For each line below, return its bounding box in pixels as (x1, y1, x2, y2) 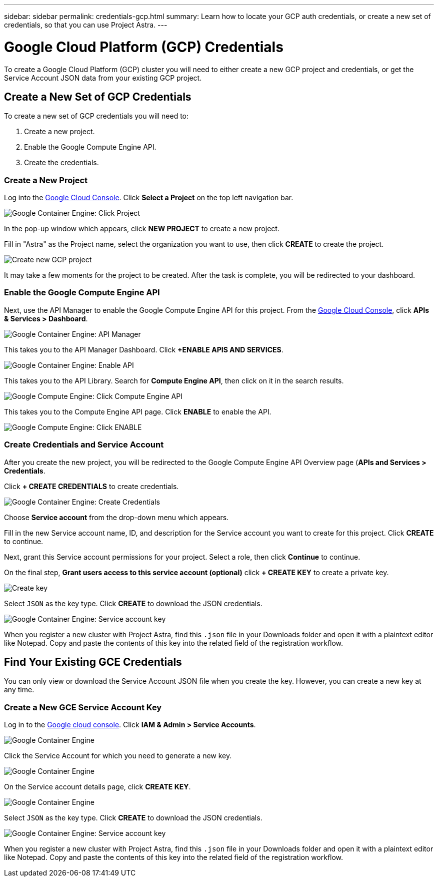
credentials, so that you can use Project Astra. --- (4, 21, 167, 29)
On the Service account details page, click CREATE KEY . (4, 782, 191, 791)
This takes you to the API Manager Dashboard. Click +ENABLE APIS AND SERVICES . (4, 345, 283, 354)
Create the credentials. (24, 158, 99, 167)
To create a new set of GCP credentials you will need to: (4, 112, 189, 121)
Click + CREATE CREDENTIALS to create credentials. (4, 482, 179, 491)
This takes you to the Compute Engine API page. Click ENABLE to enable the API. (4, 407, 271, 416)
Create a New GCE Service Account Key (4, 702, 162, 712)
